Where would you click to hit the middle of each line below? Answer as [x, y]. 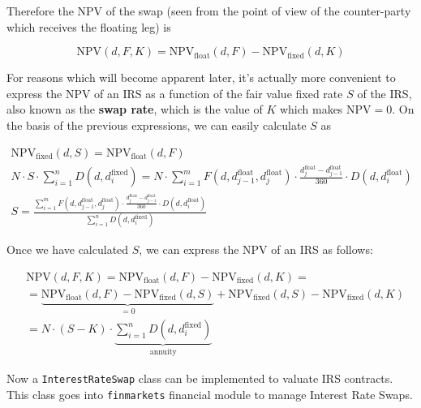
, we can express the [189, 249]
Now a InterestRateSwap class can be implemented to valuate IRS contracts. [200, 378]
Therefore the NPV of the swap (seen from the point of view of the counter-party [209, 11]
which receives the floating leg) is [89, 26]
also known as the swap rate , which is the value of [135, 109]
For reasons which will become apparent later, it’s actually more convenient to [201, 77]
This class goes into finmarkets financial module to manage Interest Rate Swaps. [210, 394]
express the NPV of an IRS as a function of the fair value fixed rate [175, 93]
